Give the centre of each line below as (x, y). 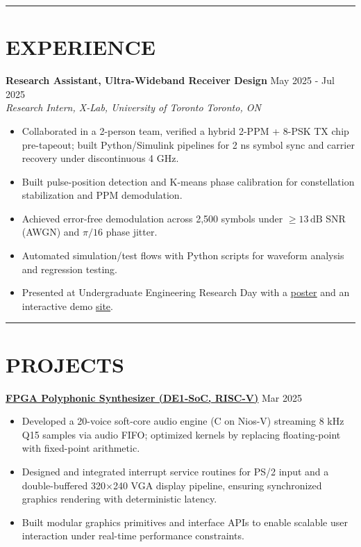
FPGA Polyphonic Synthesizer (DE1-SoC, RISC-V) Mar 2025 (154, 397)
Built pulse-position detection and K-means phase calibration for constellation (188, 181)
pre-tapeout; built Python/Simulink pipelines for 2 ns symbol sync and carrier (188, 144)
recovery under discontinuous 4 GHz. (100, 158)
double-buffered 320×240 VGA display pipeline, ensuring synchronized (172, 485)
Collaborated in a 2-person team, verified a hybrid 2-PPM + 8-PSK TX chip (185, 130)
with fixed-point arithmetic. (81, 448)
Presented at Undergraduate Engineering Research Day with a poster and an (186, 292)
